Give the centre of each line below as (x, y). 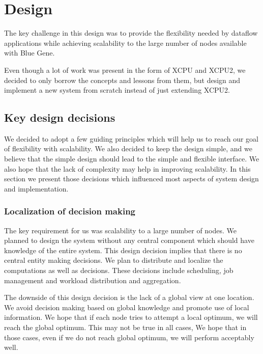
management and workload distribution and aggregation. (93, 280)
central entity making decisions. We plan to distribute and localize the (114, 260)
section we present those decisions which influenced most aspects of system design (131, 179)
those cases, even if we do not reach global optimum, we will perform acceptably (129, 337)
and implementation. (36, 188)
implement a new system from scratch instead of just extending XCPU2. (117, 90)
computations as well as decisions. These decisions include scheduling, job (119, 270)
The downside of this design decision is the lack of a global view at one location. (129, 297)
